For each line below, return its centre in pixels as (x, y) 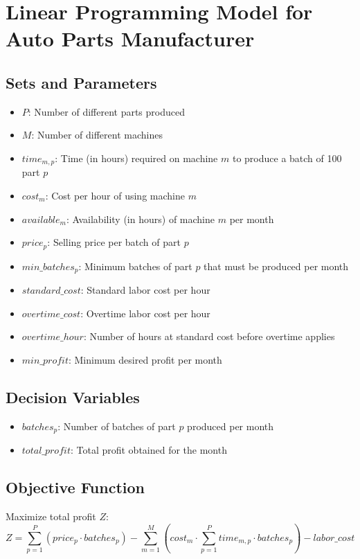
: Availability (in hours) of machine (140, 219)
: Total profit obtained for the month (148, 450)
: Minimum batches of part (135, 266)
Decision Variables (73, 397)
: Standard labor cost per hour (145, 290)
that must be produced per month (276, 266)
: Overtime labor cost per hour (145, 313)
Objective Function (75, 487)
